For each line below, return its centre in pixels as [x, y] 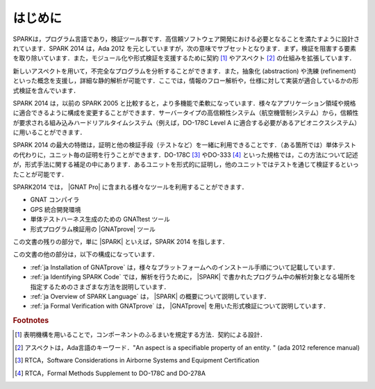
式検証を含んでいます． [46, 90]
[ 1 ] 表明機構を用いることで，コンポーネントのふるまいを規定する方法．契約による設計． [141, 335]
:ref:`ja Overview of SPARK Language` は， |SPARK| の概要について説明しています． [150, 296]
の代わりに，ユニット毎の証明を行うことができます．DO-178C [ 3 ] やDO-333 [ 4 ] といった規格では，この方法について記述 [185, 155]
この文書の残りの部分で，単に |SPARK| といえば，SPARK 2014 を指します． [120, 241]
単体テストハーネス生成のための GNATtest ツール [100, 220]
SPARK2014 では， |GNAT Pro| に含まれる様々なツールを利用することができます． [130, 187]
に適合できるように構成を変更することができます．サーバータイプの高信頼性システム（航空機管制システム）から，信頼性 [186, 113]
